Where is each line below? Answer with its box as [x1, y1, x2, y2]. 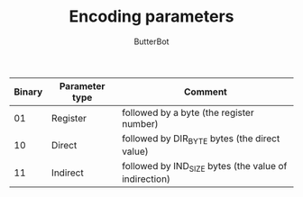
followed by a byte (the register [121, 106, 254, 119]
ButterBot [133, 36, 170, 47]
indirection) [121, 173, 171, 185]
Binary [14, 85, 43, 98]
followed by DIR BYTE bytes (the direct [121, 132, 280, 147]
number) [121, 117, 160, 130]
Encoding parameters [69, 6, 234, 27]
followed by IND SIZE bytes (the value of [121, 160, 288, 175]
